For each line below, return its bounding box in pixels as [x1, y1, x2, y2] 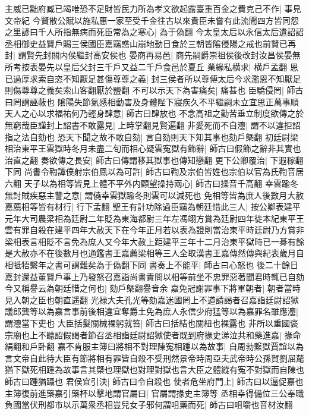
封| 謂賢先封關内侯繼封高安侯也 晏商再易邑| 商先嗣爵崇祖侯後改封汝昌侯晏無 [5, 49, 301, 61]
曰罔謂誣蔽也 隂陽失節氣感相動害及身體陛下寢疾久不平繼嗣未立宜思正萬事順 [5, 95, 299, 108]
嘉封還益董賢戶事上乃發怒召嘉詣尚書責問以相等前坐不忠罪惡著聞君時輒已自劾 [5, 270, 304, 282]
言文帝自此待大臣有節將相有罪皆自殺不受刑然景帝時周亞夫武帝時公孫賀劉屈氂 [5, 351, 304, 364]
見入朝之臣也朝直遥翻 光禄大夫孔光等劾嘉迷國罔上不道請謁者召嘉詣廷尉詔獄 [5, 293, 299, 306]
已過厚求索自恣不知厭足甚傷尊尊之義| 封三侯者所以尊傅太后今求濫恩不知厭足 [5, 72, 301, 84]
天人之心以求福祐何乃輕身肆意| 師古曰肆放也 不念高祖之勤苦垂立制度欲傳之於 [5, 107, 304, 120]
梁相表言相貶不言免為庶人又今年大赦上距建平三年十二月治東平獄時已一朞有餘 [5, 235, 304, 247]
